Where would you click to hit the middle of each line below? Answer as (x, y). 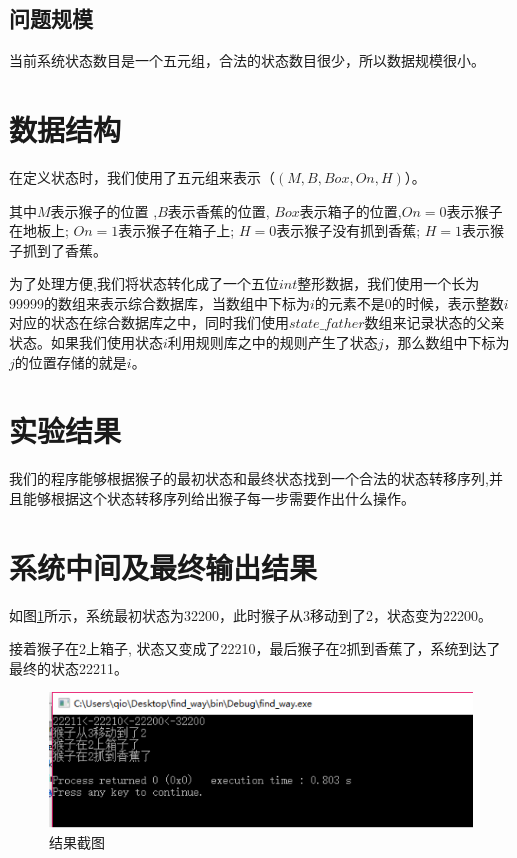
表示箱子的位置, (350, 210)
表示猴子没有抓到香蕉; (348, 230)
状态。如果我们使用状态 (86, 342)
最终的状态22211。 (68, 667)
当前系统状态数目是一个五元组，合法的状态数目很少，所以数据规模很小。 (247, 60)
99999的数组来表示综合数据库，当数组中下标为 (159, 302)
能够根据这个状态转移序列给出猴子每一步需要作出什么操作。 (218, 497)
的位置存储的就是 (70, 361)
